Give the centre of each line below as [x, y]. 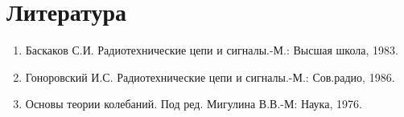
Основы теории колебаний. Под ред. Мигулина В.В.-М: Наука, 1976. [194, 104]
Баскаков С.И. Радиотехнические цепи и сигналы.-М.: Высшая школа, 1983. [212, 50]
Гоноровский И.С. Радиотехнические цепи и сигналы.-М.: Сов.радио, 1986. [210, 77]
